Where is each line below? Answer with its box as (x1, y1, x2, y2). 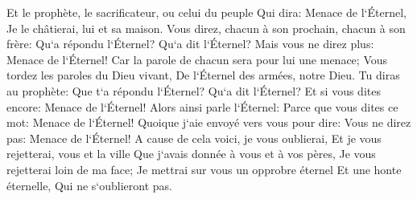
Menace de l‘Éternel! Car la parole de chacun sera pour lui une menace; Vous (6, 51, 388, 67)
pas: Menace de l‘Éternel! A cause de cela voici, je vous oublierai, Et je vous (6, 129, 382, 146)
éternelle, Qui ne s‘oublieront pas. (6, 177, 172, 193)
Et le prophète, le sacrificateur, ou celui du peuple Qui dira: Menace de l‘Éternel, (6, 4, 407, 20)
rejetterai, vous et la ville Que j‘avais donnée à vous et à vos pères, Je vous (6, 145, 376, 162)
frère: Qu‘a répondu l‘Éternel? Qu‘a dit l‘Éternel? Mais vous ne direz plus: (6, 35, 374, 52)
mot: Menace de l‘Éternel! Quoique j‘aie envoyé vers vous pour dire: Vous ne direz (6, 114, 411, 131)
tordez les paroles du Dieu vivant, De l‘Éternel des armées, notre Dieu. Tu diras (6, 67, 400, 83)
